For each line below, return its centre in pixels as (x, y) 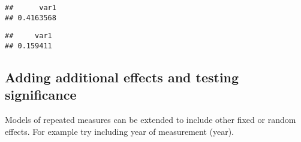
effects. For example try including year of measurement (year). (120, 131)
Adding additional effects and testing (122, 77)
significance (41, 95)
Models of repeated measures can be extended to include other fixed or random (150, 120)
